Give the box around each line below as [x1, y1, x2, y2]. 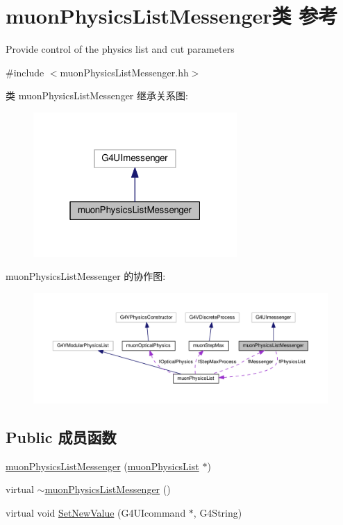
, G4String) [193, 505, 242, 519]
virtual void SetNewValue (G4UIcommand [6, 505, 186, 519]
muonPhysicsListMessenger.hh [60, 65, 189, 79]
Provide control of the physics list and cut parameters [6, 42, 235, 56]
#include [6, 65, 44, 79]
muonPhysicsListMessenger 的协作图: [6, 269, 166, 283]
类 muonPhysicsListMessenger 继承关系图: [6, 88, 188, 103]
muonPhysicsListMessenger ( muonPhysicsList [6, 458, 199, 473]
